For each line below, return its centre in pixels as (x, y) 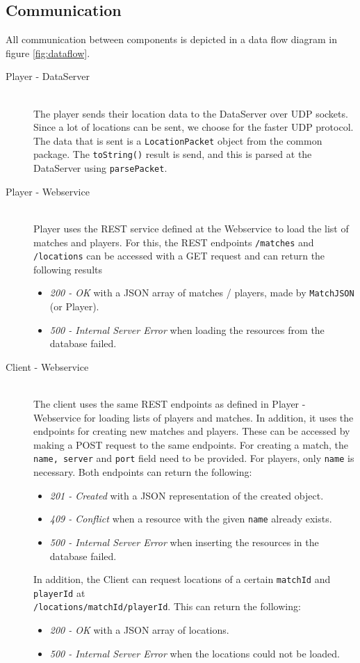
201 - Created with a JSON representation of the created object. (187, 495)
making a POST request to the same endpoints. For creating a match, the (191, 444)
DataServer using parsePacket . (100, 168)
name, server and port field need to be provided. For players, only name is (194, 458)
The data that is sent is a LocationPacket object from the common (178, 140)
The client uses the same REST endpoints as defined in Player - (170, 404)
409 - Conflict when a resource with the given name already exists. (191, 519)
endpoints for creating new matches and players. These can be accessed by (192, 431)
